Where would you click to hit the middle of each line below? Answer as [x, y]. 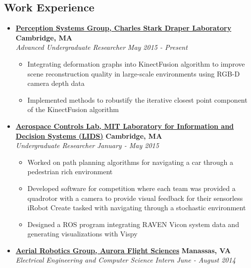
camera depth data [56, 83]
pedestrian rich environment [70, 172]
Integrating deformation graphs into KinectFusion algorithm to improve [136, 63]
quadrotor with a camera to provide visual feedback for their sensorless [135, 198]
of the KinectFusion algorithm [73, 109]
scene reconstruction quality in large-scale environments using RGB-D [134, 73]
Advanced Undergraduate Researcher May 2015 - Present [101, 47]
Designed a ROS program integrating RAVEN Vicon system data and [133, 224]
